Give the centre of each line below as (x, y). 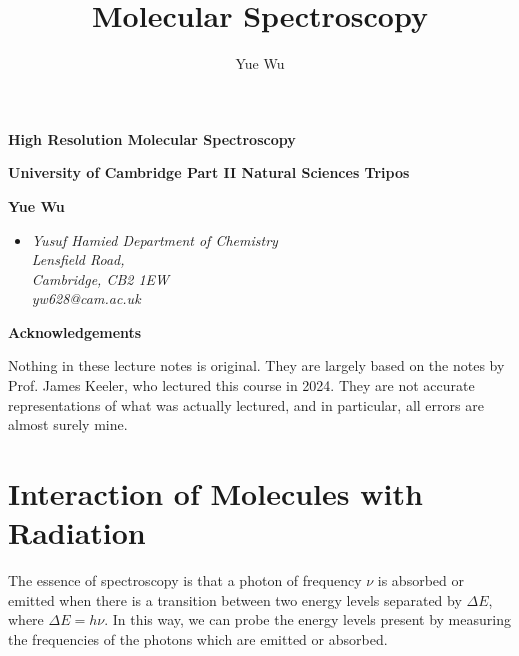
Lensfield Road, (78, 259)
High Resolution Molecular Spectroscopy (152, 138)
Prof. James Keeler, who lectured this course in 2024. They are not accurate (241, 385)
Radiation (77, 532)
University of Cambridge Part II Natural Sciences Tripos (209, 172)
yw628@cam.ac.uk (86, 298)
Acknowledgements (75, 331)
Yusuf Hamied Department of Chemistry (154, 239)
